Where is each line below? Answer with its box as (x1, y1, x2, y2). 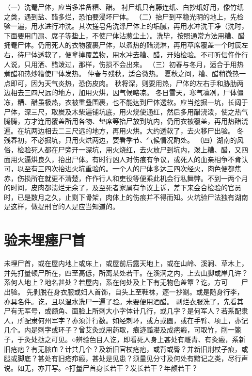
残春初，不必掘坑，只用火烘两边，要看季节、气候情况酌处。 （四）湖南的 (4, 135, 237, 145)
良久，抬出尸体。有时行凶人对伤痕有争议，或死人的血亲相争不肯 (37, 154, 241, 164)
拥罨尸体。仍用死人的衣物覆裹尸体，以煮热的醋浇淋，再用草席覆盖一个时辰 (4, 40, 241, 50)
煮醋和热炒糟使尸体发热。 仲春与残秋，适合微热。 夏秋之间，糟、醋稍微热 (4, 68, 239, 79)
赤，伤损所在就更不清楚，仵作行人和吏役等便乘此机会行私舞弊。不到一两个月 (4, 173, 248, 183)
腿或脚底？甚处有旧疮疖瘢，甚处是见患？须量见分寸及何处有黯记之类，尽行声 (4, 353, 248, 363)
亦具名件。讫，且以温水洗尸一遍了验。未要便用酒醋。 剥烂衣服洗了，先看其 (4, 296, 244, 306)
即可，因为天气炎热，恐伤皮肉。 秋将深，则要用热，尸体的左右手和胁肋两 (10, 78, 244, 88)
